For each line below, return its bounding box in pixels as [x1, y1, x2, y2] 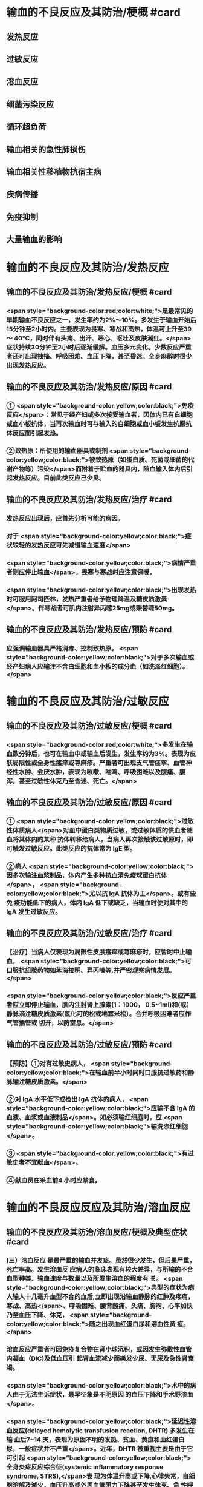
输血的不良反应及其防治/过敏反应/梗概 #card [6, 720, 172, 731]
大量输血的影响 [6, 234, 62, 244]
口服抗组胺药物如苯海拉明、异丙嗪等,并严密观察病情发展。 [6, 966, 176, 974]
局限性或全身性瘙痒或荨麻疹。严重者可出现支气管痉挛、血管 [12, 758, 186, 767]
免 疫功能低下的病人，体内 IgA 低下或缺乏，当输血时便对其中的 [6, 899, 188, 907]
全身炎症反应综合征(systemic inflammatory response [6, 1463, 164, 1471]
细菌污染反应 [6, 99, 54, 109]
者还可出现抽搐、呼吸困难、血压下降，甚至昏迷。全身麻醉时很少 [6, 352, 192, 360]
